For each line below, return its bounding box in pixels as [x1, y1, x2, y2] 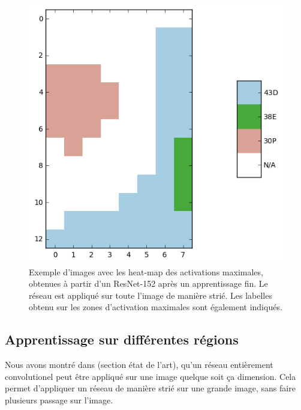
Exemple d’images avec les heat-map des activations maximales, [29, 265, 263, 278]
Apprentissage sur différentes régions [5, 330, 239, 349]
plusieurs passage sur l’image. [5, 393, 113, 406]
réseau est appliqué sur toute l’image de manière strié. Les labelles [29, 289, 272, 301]
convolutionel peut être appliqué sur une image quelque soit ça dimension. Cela [5, 370, 296, 382]
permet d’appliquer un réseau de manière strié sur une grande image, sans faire [5, 382, 296, 394]
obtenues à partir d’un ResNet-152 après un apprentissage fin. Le [29, 277, 268, 290]
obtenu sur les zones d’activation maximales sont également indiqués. [29, 301, 282, 313]
